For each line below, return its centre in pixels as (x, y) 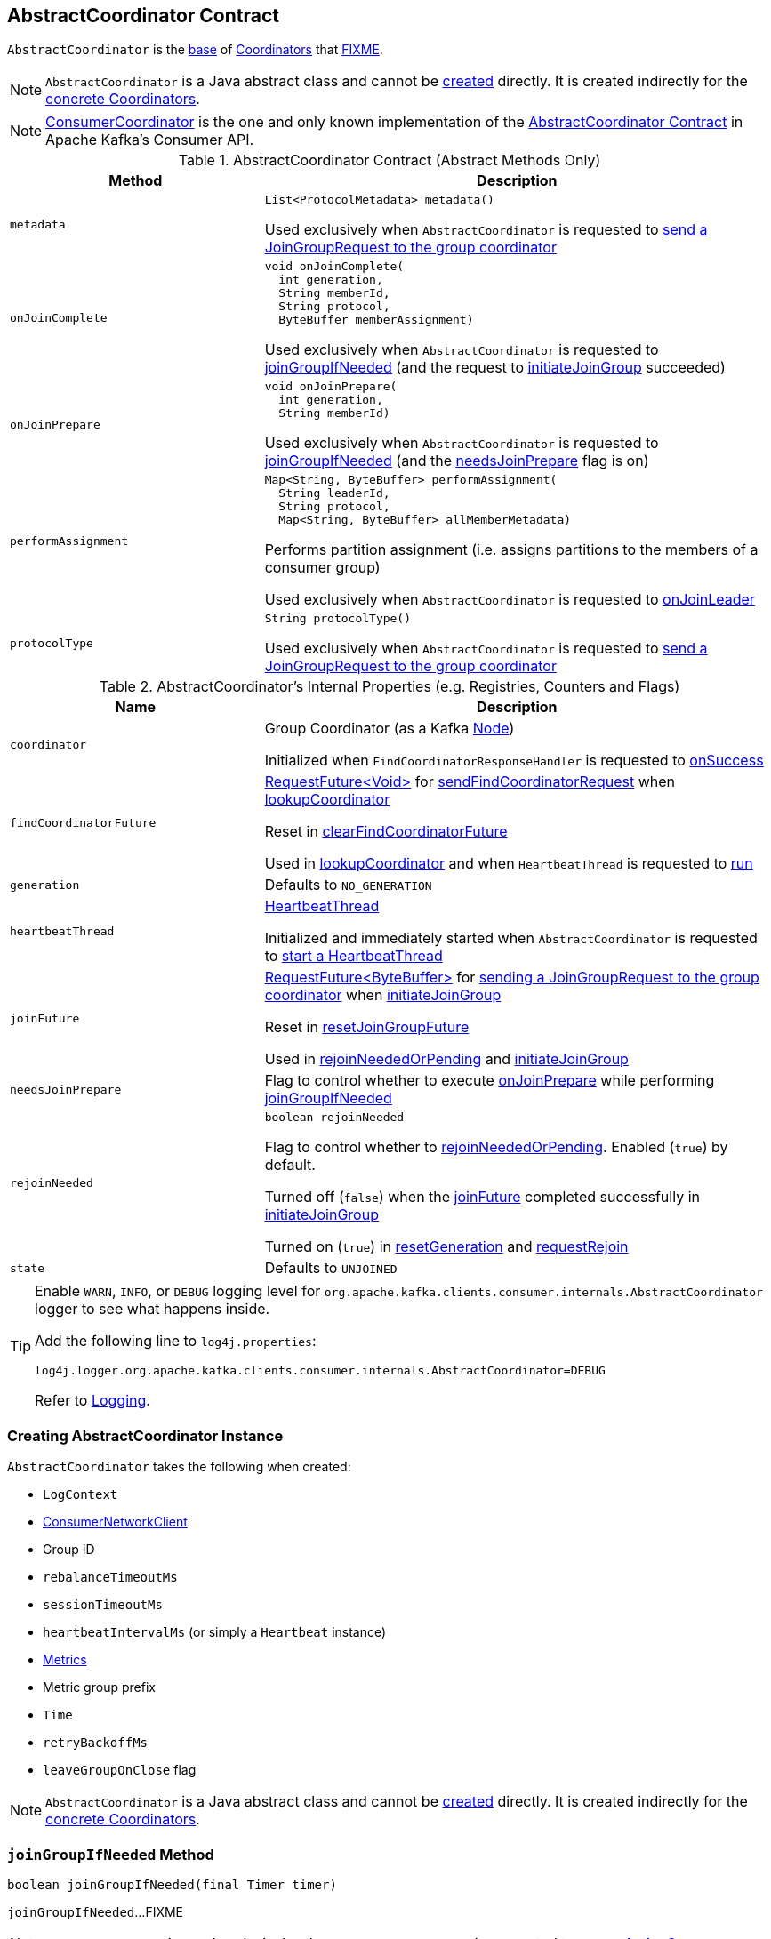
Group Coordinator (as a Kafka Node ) (390, 729)
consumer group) (322, 568)
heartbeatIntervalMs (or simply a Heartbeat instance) (215, 1632)
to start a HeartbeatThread (353, 956)
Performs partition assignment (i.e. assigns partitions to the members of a (511, 550)
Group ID (69, 1550)
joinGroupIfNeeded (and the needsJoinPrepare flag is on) (457, 461)
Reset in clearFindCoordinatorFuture (386, 832)
